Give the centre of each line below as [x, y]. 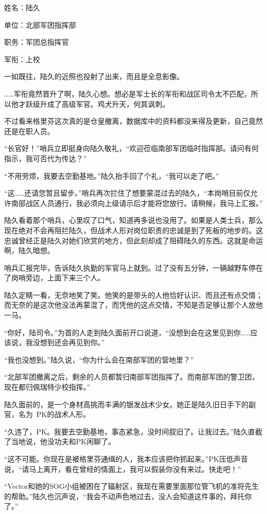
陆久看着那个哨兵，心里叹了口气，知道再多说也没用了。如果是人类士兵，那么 [133, 220]
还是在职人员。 [29, 131]
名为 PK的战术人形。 [54, 414]
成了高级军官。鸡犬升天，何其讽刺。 [108, 103]
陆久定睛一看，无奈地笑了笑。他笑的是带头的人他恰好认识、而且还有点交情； [133, 294]
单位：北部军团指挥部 [40, 24]
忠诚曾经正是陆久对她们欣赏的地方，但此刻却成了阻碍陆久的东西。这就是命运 [133, 240]
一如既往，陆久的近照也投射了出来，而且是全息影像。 [94, 76]
